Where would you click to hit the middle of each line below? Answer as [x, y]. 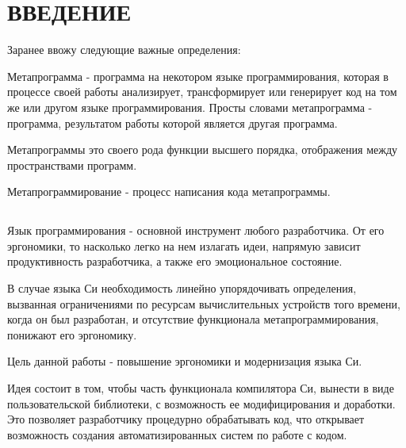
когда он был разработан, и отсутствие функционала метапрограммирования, [193, 319]
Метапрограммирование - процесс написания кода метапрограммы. [169, 191]
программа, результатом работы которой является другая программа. [172, 123]
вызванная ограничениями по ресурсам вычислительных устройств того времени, [204, 303]
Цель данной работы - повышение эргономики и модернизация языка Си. [185, 361]
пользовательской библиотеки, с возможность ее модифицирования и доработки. [201, 403]
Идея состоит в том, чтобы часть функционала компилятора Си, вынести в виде [201, 388]
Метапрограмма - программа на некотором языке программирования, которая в [198, 76]
